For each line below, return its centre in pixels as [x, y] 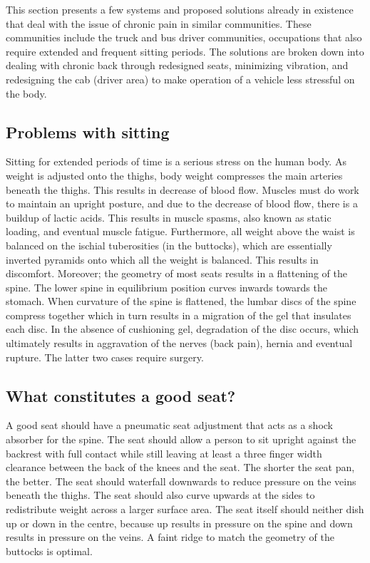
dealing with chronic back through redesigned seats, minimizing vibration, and [177, 65]
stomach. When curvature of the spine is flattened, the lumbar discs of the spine [181, 301]
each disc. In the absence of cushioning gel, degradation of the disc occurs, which [183, 329]
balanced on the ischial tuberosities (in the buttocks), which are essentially [169, 245]
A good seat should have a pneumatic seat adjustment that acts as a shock [169, 425]
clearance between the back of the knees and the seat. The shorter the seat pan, [180, 467]
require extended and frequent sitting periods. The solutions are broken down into [185, 51]
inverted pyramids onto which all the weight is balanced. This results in [162, 259]
